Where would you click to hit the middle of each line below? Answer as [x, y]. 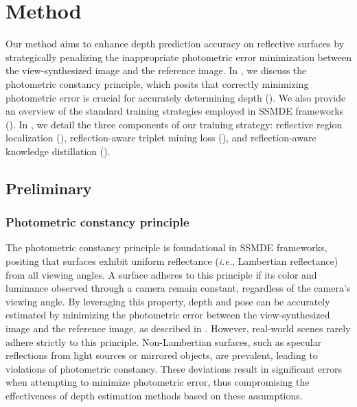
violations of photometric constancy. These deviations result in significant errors [174, 368]
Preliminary [49, 188]
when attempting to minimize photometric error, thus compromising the [158, 382]
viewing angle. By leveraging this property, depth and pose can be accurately [168, 301]
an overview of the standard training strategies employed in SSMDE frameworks [175, 111]
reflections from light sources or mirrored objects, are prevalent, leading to [162, 355]
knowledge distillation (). [58, 151]
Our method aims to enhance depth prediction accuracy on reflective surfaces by [175, 44]
